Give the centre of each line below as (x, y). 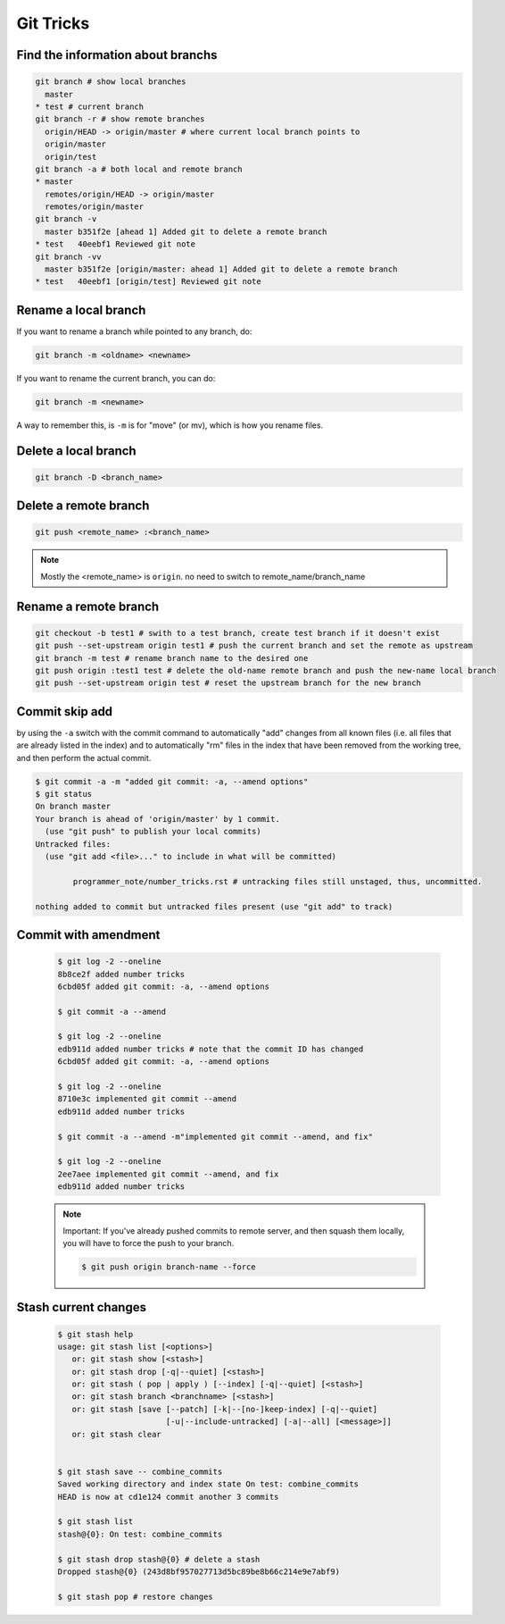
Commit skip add (65, 712)
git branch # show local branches (111, 82)
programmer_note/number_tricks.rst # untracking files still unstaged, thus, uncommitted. (277, 881)
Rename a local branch (81, 310)
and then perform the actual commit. (84, 758)
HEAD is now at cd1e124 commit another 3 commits (168, 1497)
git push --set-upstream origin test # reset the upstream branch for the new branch (228, 683)
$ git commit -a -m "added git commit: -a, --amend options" (172, 781)
